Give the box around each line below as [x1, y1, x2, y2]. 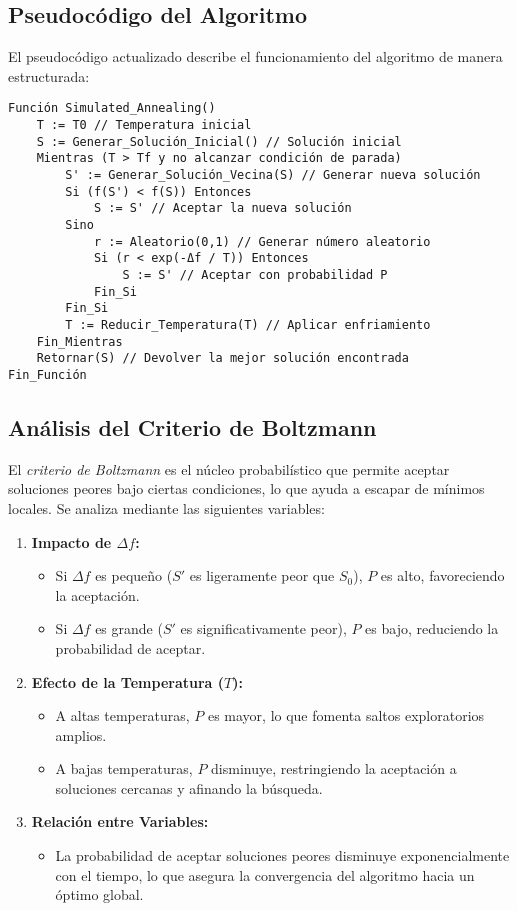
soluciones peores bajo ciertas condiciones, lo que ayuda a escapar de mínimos [8, 478, 485, 499]
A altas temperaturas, [55, 705, 190, 726]
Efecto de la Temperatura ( [31, 671, 225, 692]
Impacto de [31, 531, 112, 552]
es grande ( [95, 618, 163, 639]
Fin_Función [8, 367, 87, 382]
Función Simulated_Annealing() [8, 101, 216, 116]
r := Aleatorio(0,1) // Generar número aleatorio [93, 234, 431, 249]
